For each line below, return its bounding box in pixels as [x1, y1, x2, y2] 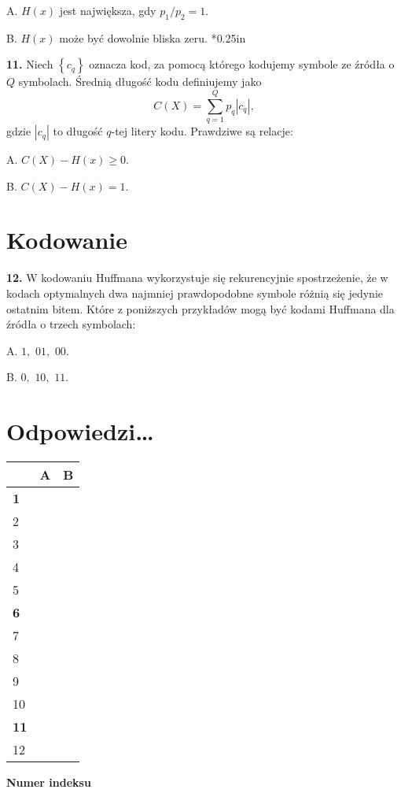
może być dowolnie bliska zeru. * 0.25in [59, 29, 246, 46]
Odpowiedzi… [6, 415, 154, 447]
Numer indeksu [6, 774, 91, 791]
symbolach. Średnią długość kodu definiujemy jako [18, 73, 262, 90]
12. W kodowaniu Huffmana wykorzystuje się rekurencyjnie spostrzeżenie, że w [6, 269, 388, 286]
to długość [53, 123, 103, 139]
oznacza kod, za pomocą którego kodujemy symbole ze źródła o [89, 56, 395, 72]
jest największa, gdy [59, 2, 156, 18]
